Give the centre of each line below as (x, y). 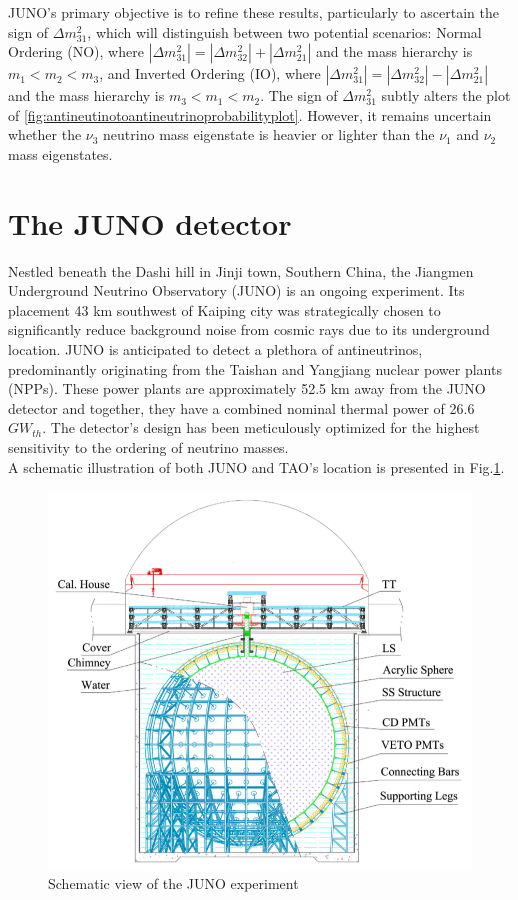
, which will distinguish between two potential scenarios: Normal (284, 31)
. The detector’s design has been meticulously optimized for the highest (261, 427)
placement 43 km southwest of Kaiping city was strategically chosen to (224, 309)
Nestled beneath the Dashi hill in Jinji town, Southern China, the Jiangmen (241, 270)
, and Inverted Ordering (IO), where (210, 73)
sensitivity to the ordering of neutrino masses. (148, 447)
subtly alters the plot (446, 95)
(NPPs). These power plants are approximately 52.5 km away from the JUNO (247, 388)
